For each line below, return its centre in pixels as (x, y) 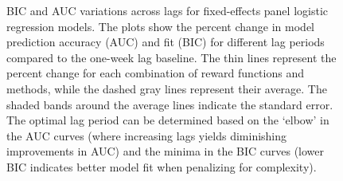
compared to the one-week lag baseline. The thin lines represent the (171, 57)
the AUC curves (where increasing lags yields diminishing (147, 135)
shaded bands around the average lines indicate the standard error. (170, 104)
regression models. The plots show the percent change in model (161, 26)
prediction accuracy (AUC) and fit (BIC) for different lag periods (166, 42)
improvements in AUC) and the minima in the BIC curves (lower (166, 151)
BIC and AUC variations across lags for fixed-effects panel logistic (167, 10)
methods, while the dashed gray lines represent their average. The (167, 88)
